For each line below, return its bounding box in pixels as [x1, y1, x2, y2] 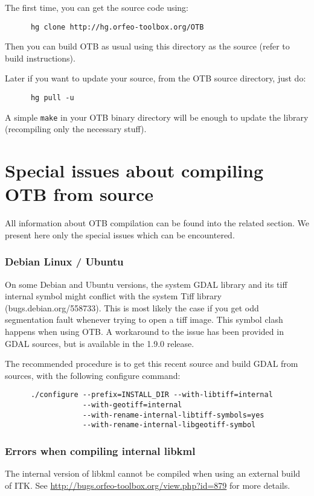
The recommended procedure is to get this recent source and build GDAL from [5, 357, 298, 370]
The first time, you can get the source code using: [5, 1, 188, 13]
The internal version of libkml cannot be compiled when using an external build [5, 467, 301, 480]
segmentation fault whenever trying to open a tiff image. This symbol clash [5, 313, 283, 326]
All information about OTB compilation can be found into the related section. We [5, 217, 309, 229]
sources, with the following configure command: [5, 369, 181, 381]
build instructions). [5, 51, 75, 64]
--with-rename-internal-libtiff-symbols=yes [82, 410, 264, 419]
